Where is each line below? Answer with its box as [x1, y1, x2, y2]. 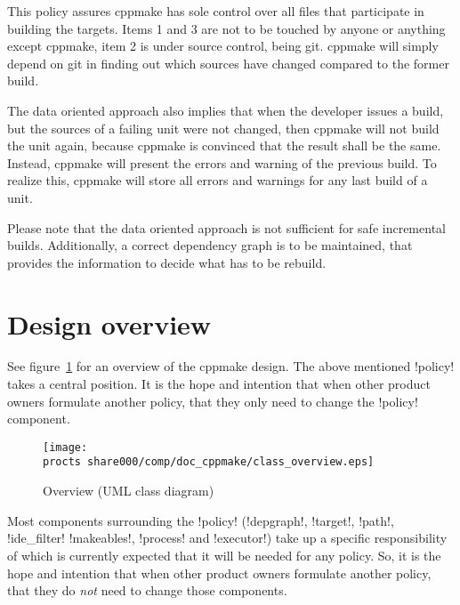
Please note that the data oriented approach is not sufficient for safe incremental [7, 218, 446, 237]
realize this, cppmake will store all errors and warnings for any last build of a [7, 171, 428, 190]
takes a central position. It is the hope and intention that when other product [7, 375, 431, 393]
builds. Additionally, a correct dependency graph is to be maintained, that [7, 236, 413, 254]
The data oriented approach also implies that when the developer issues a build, [7, 101, 444, 119]
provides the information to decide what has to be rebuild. [7, 253, 327, 271]
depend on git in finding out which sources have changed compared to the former [7, 53, 449, 72]
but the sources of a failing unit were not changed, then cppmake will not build [7, 118, 440, 137]
